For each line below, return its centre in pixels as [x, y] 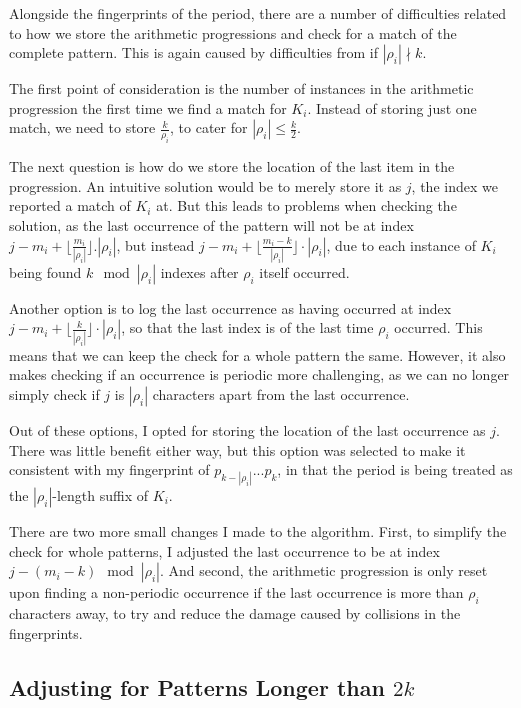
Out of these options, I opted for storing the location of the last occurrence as [247, 429]
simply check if [54, 393]
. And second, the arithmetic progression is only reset [323, 570]
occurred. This [438, 327]
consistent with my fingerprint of [109, 469]
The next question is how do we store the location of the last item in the [232, 166]
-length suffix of [100, 494]
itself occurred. [304, 271]
